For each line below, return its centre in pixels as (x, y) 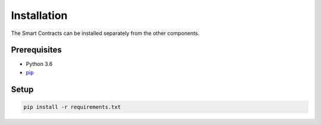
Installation (39, 15)
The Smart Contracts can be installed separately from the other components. (105, 33)
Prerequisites (36, 50)
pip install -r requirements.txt (72, 107)
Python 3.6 (39, 64)
